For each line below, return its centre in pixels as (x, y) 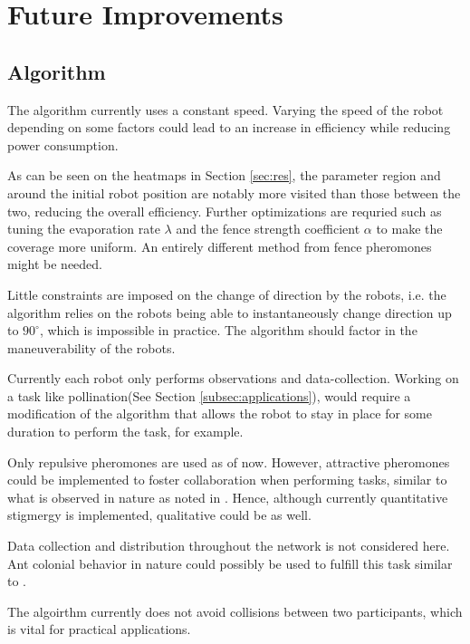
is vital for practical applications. (99, 629)
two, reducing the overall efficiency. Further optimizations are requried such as (225, 211)
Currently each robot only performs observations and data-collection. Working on (233, 378)
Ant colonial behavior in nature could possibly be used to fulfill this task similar (230, 563)
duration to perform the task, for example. (125, 432)
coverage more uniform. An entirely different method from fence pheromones (220, 246)
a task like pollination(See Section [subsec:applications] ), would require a (209, 395)
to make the (409, 229)
